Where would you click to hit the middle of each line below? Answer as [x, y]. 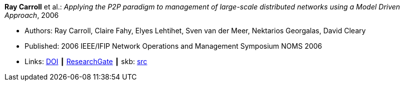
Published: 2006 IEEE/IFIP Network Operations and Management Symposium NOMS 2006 [173, 46]
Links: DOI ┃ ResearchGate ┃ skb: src [86, 61]
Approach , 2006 [32, 15]
